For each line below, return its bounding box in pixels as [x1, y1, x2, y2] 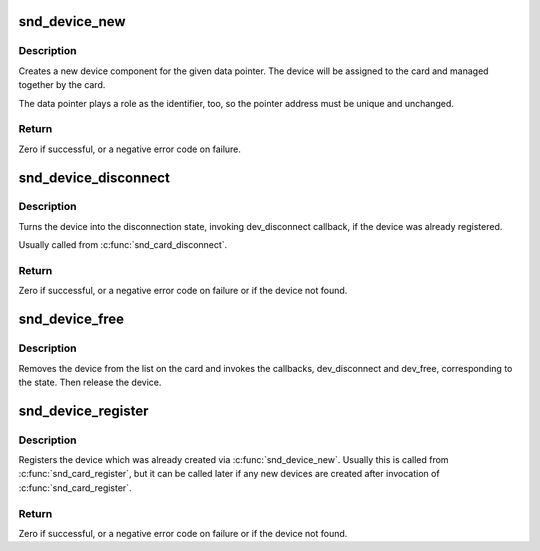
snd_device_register [18, 402, 149, 419]
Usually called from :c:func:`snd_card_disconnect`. [18, 239, 228, 251]
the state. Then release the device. [18, 376, 162, 388]
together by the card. [18, 79, 106, 91]
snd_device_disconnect [18, 169, 170, 186]
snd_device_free [18, 311, 125, 328]
